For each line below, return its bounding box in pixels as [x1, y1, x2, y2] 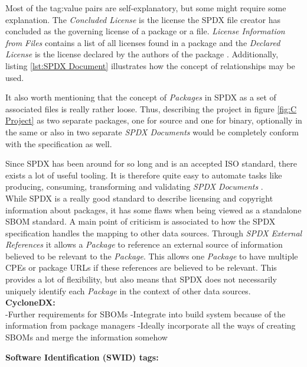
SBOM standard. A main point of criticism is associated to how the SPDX [5, 215, 276, 228]
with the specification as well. [5, 137, 112, 150]
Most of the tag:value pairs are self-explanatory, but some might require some [5, 2, 286, 14]
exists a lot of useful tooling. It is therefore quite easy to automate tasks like [5, 168, 282, 181]
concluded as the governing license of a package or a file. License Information [5, 25, 285, 37]
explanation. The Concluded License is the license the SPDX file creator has [5, 13, 280, 25]
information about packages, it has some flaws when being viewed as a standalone [5, 203, 302, 216]
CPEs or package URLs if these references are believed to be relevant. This [5, 261, 277, 274]
